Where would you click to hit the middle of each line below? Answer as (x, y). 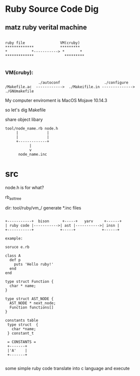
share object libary (24, 120)
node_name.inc (33, 154)
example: (14, 239)
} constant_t (21, 334)
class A (13, 256)
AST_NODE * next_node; (33, 303)
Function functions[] (32, 308)
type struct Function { (29, 282)
